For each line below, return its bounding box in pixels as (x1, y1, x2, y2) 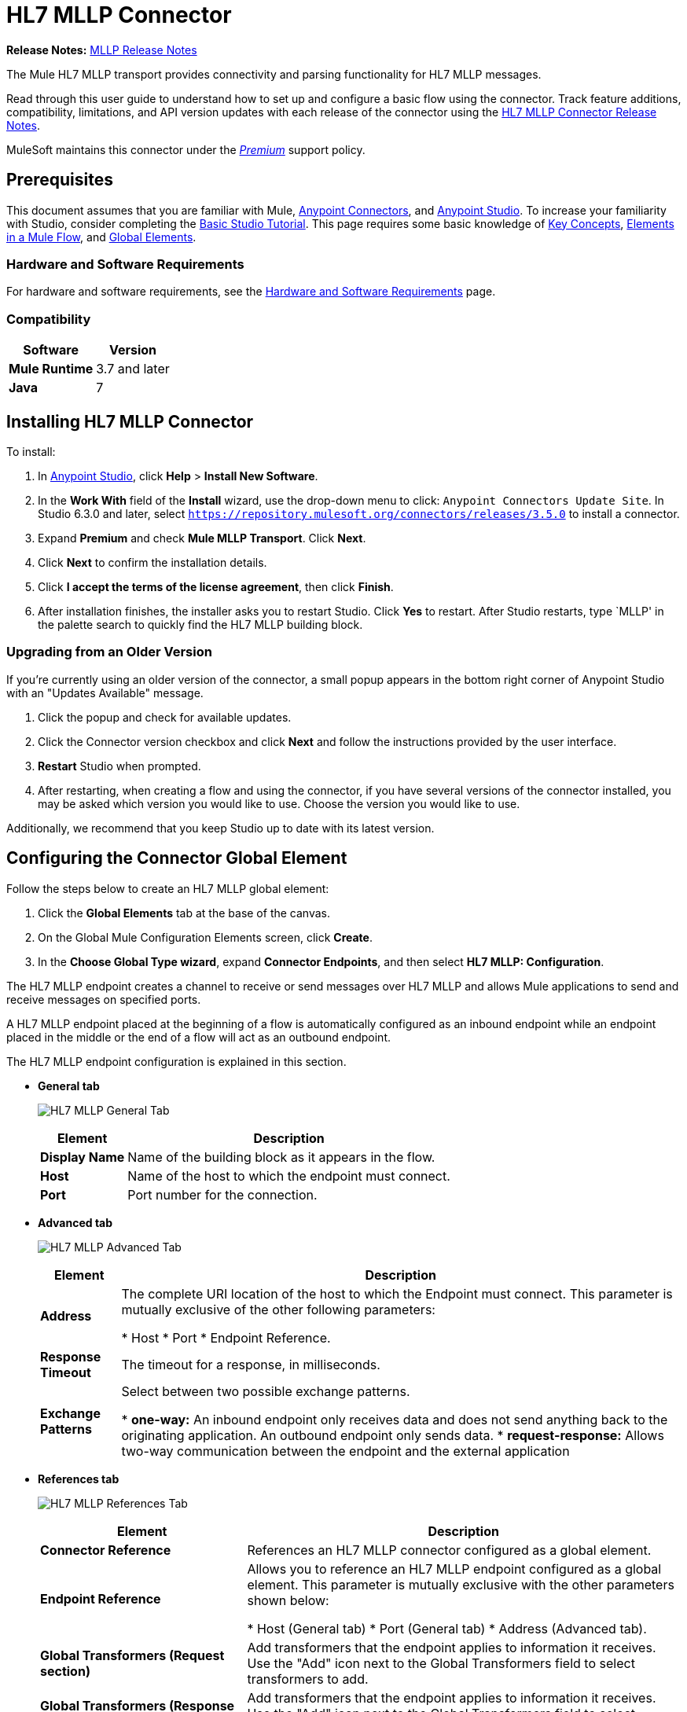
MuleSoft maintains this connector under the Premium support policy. (6, 142, 366, 156)
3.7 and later (96, 361, 170, 377)
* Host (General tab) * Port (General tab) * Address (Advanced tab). (247, 1620, 647, 1637)
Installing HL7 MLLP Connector (6, 411, 254, 432)
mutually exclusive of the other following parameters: (121, 1301, 435, 1317)
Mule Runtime (9, 361, 94, 377)
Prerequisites (6, 170, 113, 190)
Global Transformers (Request (40, 1647, 225, 1663)
